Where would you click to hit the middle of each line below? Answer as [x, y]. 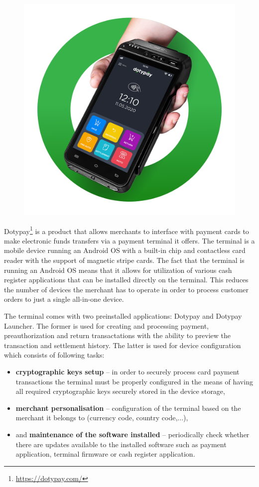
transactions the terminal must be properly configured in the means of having [134, 381]
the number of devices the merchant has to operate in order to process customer [126, 289]
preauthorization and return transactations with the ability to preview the [118, 335]
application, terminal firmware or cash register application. [105, 454]
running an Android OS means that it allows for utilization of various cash [118, 270]
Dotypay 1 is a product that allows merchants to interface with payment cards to [127, 230]
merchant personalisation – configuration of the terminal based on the [128, 408]
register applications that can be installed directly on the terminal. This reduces [126, 280]
